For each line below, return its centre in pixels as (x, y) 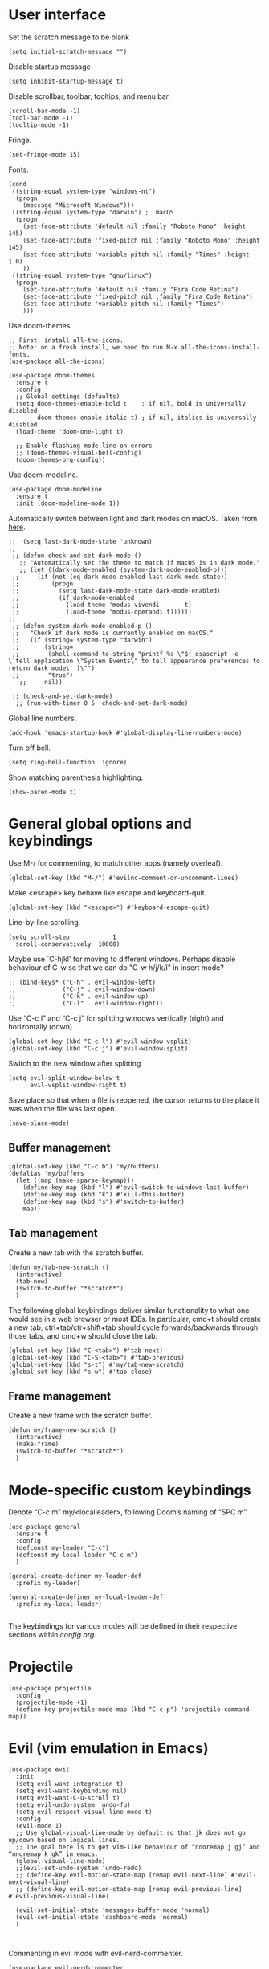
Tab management (53, 1233)
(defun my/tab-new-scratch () (59, 1267)
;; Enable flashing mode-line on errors (84, 446)
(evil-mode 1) (39, 1826)
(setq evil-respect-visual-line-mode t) (84, 1812)
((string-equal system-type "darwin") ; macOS (93, 212)
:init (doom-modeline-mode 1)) (68, 503)
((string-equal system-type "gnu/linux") (82, 275)
